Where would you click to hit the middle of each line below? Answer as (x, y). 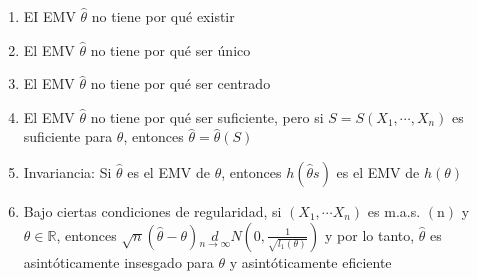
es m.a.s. (394, 210)
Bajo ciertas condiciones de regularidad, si (152, 210)
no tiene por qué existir (163, 16)
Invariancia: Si (67, 171)
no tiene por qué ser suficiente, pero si (207, 116)
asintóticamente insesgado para (118, 261)
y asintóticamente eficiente (310, 261)
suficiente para (68, 136)
